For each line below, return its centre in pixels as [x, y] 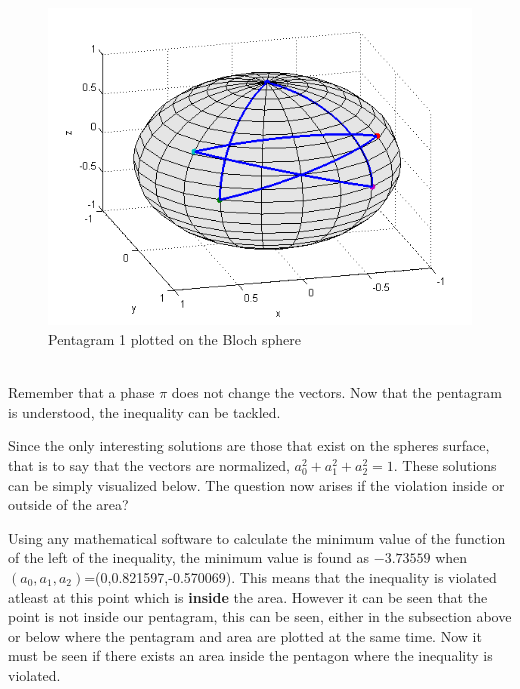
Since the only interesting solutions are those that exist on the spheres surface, [249, 445]
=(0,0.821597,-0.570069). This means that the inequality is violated [290, 576]
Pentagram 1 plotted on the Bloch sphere [174, 339]
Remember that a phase [81, 392]
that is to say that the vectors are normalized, [149, 464]
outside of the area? [68, 504]
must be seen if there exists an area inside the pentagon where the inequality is [250, 655]
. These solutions [445, 464]
